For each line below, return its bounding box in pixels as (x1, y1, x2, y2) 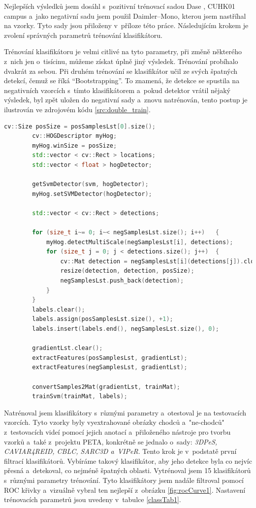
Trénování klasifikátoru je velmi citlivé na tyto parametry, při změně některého (4, 46, 242, 57)
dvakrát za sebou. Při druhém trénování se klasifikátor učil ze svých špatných (4, 65, 238, 76)
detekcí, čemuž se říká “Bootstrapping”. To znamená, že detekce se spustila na (4, 75, 240, 86)
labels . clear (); (32, 306, 85, 313)
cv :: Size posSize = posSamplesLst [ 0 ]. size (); (4, 123, 156, 130)
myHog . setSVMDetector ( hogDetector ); (32, 190, 152, 197)
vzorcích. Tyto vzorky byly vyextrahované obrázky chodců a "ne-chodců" (4, 417, 224, 427)
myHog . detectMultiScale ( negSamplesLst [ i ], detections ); (46, 238, 233, 246)
